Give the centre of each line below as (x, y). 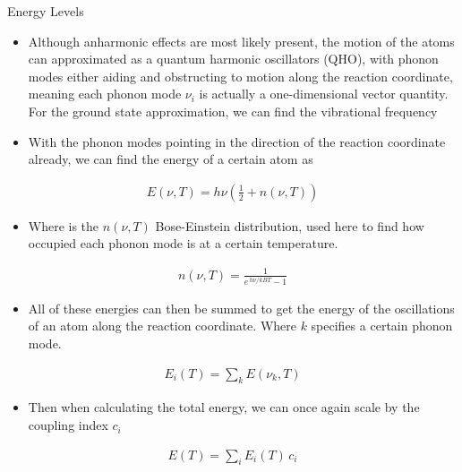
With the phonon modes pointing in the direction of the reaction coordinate (237, 141)
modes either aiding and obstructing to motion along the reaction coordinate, (240, 76)
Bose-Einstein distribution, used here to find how (290, 225)
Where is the (64, 225)
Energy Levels (46, 11)
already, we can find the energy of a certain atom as (171, 159)
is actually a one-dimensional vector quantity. (324, 94)
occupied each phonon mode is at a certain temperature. (183, 243)
